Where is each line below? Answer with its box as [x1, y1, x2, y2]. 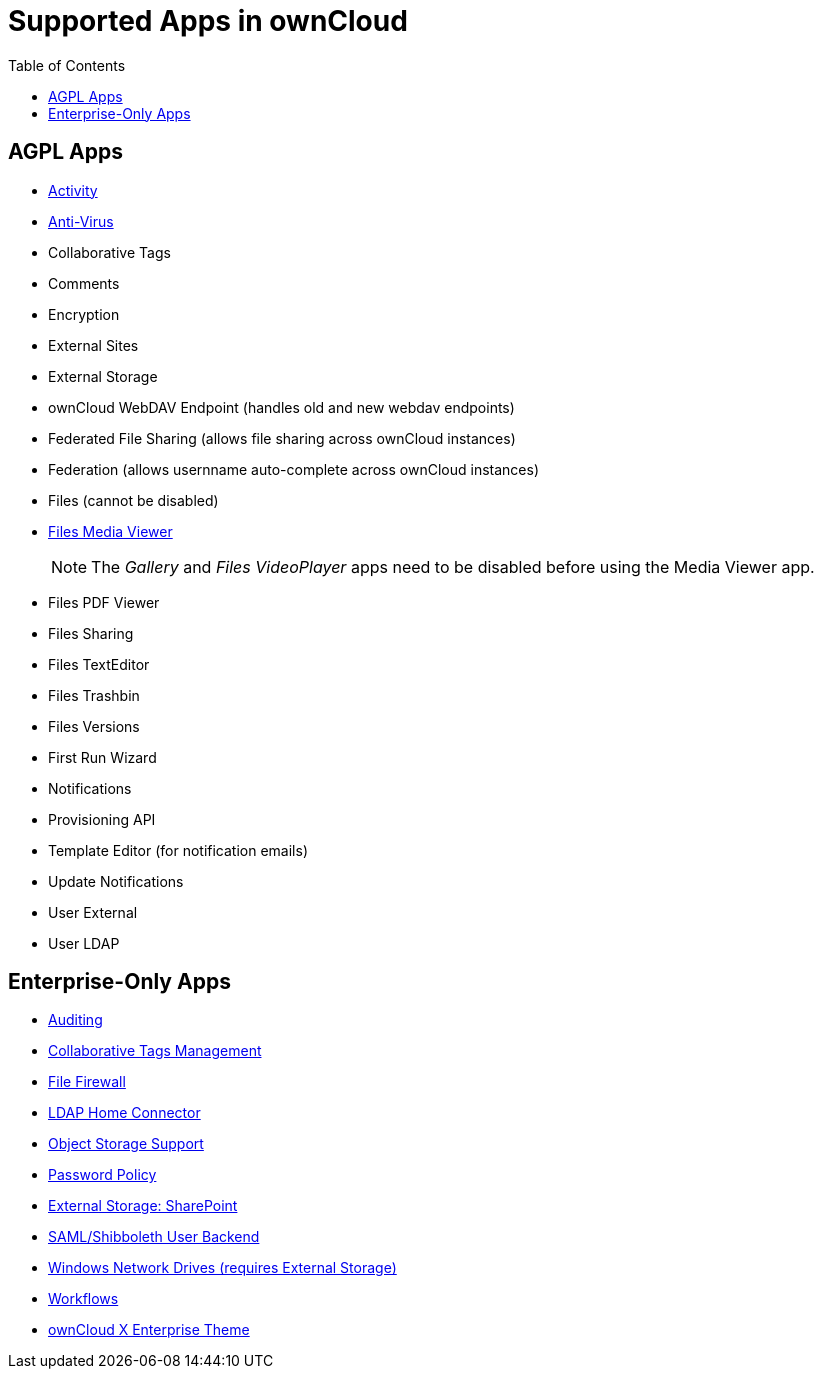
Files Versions [48, 717, 140, 735]
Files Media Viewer [48, 522, 173, 540]
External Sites [48, 336, 139, 354]
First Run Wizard [48, 748, 157, 766]
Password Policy [48, 1166, 157, 1184]
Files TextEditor [48, 655, 150, 673]
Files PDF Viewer [48, 593, 160, 611]
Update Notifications [48, 872, 184, 890]
